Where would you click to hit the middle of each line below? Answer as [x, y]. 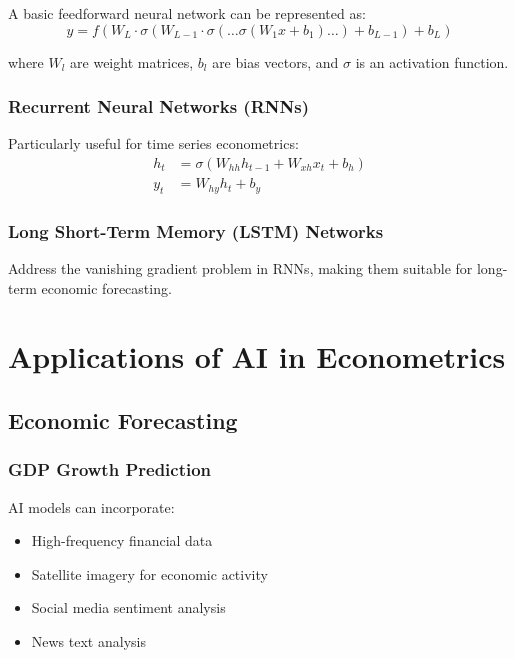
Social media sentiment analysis [128, 607]
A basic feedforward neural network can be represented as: [187, 13]
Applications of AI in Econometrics [257, 356]
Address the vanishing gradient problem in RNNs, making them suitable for [240, 268]
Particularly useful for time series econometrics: [153, 143]
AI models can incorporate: [91, 506]
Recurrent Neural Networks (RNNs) [158, 106]
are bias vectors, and [275, 61]
